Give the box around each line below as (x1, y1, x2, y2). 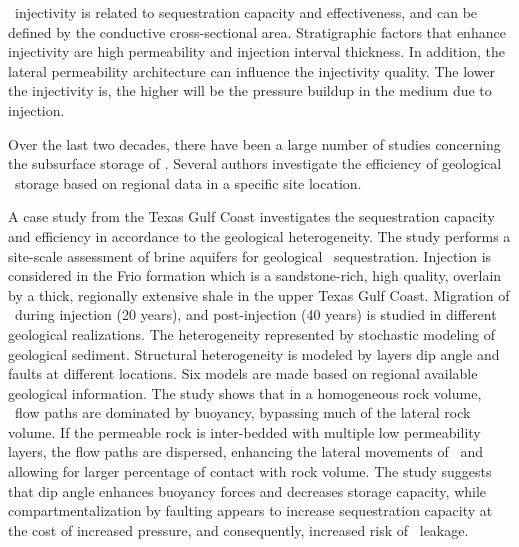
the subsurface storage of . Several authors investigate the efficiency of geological (8, 153, 502, 174)
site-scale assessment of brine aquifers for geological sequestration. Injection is (8, 245, 492, 266)
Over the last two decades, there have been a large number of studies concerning (8, 133, 501, 154)
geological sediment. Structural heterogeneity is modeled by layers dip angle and (8, 343, 500, 364)
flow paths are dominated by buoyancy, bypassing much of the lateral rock (14, 402, 471, 423)
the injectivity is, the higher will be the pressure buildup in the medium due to (8, 80, 492, 101)
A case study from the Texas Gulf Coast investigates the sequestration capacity (8, 206, 495, 227)
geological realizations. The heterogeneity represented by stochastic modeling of (8, 323, 495, 344)
